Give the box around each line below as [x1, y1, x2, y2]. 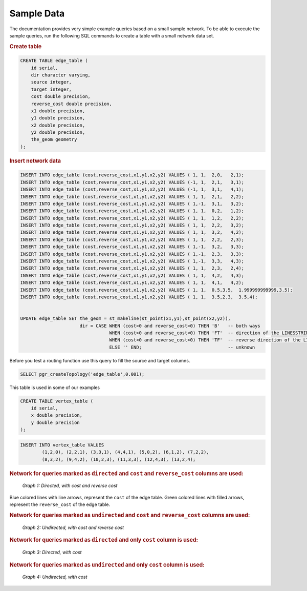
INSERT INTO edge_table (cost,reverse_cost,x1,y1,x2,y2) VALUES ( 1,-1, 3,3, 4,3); [20, 258, 245, 264]
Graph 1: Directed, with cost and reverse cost [22, 482, 118, 489]
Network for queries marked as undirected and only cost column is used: [9, 561, 205, 568]
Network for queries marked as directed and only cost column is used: [9, 536, 199, 543]
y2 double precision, [31, 130, 85, 135]
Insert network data [9, 157, 61, 164]
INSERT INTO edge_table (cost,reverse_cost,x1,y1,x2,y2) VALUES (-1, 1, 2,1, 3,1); [20, 179, 245, 185]
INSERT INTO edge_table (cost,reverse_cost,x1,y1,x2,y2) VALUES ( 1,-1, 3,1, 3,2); [20, 200, 245, 207]
